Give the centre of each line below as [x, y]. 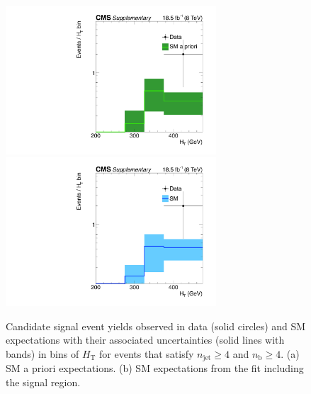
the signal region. [43, 382]
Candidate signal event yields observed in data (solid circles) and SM [156, 326]
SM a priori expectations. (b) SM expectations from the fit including [155, 368]
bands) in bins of [43, 353]
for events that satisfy [147, 353]
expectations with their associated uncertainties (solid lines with [145, 340]
